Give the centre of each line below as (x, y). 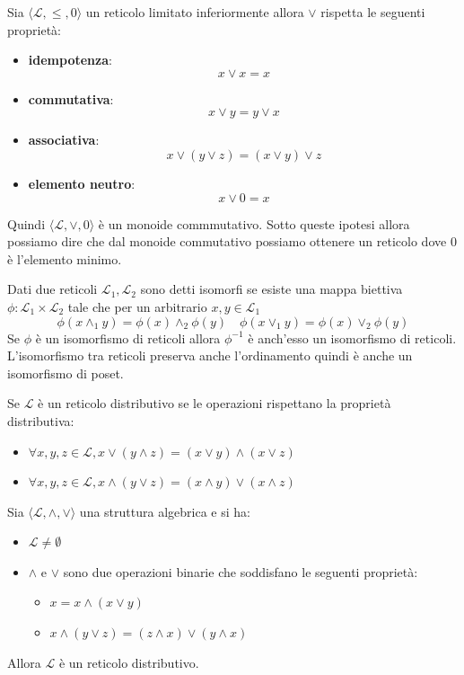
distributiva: (41, 420)
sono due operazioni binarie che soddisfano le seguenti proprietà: (241, 571)
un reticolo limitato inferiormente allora (195, 12)
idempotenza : (70, 60)
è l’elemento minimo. (65, 258)
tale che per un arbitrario (137, 306)
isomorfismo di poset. (66, 373)
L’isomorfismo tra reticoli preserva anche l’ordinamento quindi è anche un (210, 355)
